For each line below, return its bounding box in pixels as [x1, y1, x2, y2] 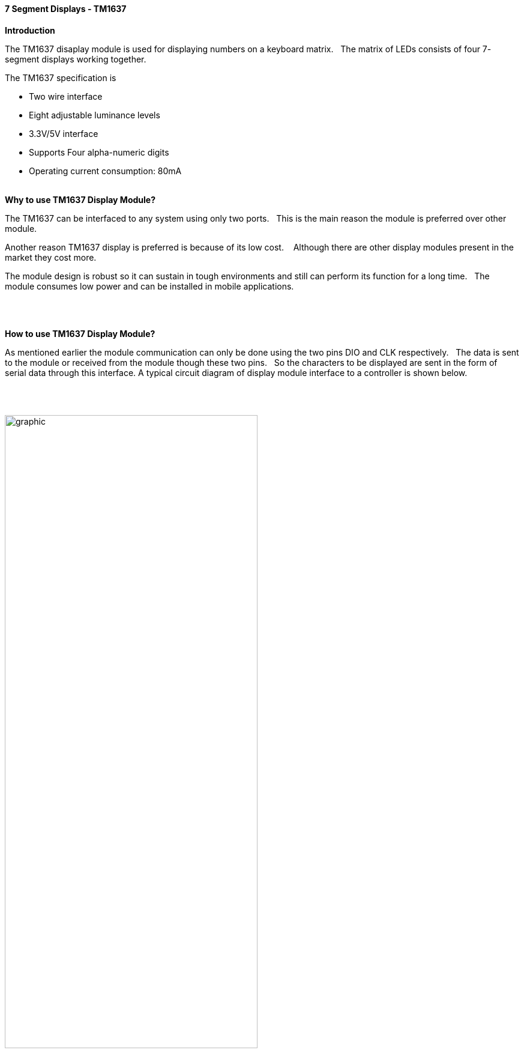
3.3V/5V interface [29, 128, 98, 139]
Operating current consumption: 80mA [29, 165, 182, 176]
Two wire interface [29, 91, 103, 102]
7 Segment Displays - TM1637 [5, 4, 127, 14]
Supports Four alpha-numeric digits [29, 147, 169, 157]
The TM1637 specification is [5, 72, 116, 83]
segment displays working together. [5, 53, 146, 64]
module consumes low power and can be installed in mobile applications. [5, 281, 294, 291]
